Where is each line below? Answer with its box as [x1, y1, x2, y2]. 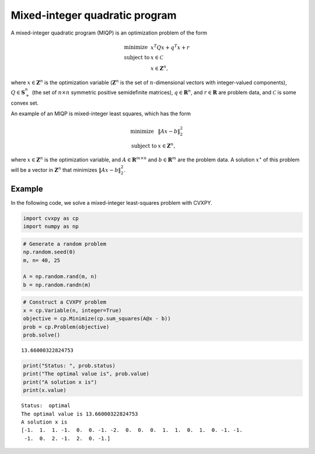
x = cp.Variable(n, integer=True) [23, 307, 122, 314]
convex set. [10, 99, 39, 106]
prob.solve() [23, 332, 61, 338]
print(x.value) [23, 387, 66, 394]
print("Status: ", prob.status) [23, 362, 116, 369]
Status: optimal [21, 403, 71, 409]
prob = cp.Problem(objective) [23, 324, 110, 330]
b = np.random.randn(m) [23, 281, 92, 288]
